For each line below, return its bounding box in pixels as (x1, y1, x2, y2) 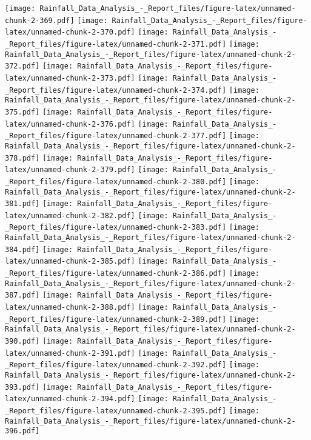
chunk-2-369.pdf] (5, 16, 75, 25)
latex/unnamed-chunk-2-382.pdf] (5, 211, 135, 220)
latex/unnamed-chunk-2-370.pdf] (5, 28, 135, 37)
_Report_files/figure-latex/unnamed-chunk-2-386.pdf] (5, 269, 227, 278)
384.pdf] (5, 245, 40, 254)
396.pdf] (5, 427, 40, 436)
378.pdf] (5, 153, 40, 162)
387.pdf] (5, 291, 40, 300)
